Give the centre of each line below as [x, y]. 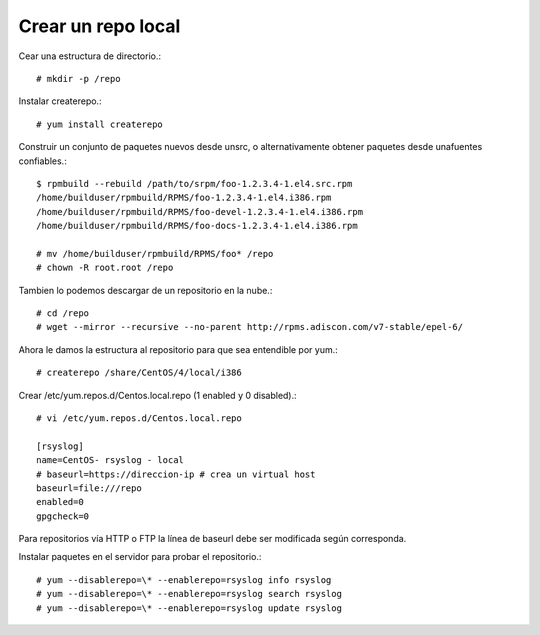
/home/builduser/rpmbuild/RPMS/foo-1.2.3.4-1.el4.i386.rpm [184, 198]
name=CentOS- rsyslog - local [110, 460]
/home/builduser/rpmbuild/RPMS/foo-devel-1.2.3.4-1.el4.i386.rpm [200, 211]
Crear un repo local [99, 26]
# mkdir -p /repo [78, 78]
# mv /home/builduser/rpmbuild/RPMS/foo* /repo [155, 253]
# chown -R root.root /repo [105, 268]
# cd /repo [63, 313]
